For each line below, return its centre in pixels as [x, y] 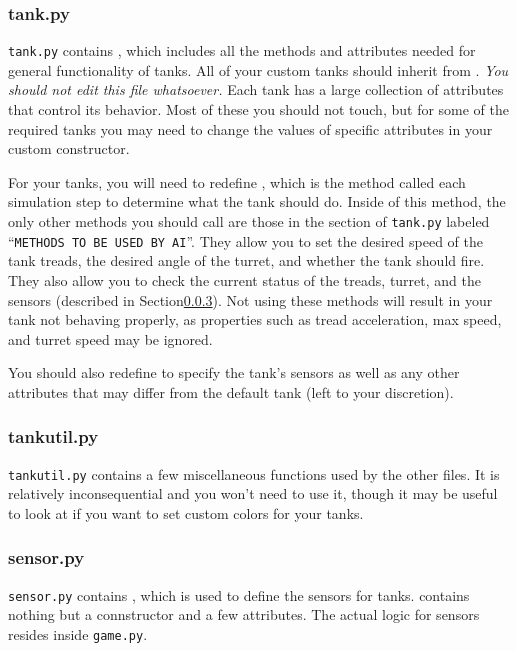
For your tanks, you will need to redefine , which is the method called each [237, 181]
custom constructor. [69, 148]
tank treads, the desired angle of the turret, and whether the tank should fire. [246, 260]
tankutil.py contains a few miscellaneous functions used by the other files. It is [254, 473]
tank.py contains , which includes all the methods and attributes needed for [242, 50]
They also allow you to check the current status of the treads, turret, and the [244, 279]
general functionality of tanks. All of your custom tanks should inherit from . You [258, 69]
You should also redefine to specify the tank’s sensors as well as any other [234, 372]
